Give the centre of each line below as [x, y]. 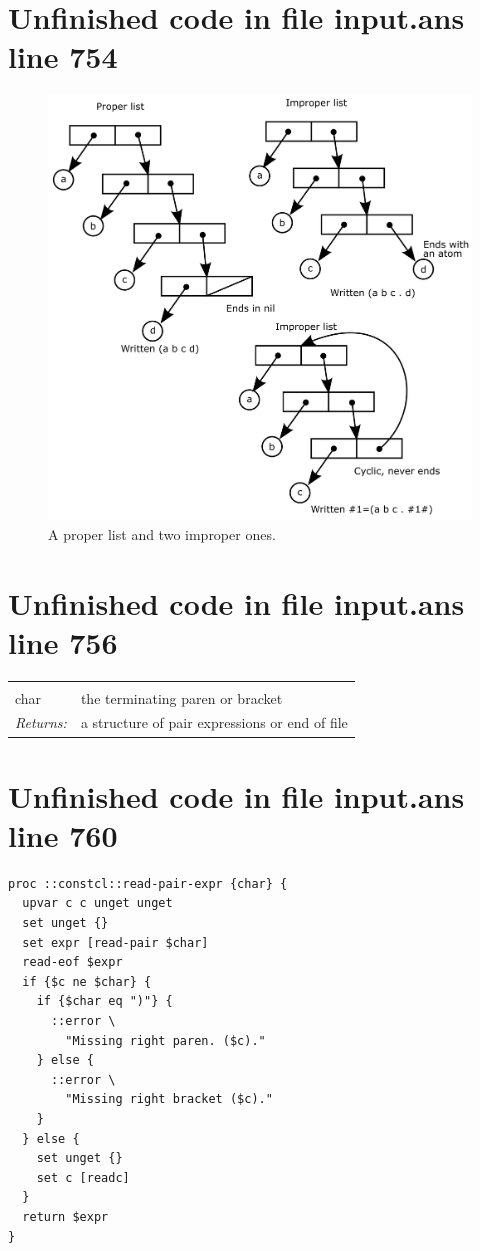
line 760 [63, 834]
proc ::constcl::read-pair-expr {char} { [148, 883]
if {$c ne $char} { [87, 981]
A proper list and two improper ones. [162, 533]
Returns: [41, 722]
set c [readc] [83, 1177]
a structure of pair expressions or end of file [214, 722]
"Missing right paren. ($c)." [165, 1040]
